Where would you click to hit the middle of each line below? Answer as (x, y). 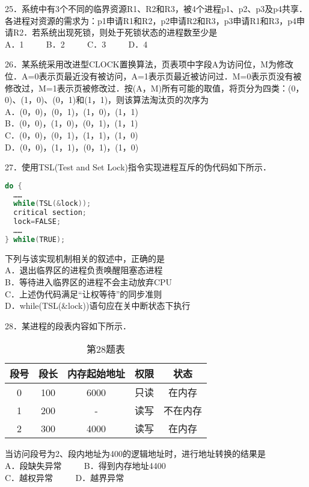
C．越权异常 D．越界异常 (65, 477)
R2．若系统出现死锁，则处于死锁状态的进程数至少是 (115, 32)
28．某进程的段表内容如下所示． (68, 325)
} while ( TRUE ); (35, 239)
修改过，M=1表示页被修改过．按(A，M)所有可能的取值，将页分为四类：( (148, 88)
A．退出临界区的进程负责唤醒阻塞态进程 (84, 270)
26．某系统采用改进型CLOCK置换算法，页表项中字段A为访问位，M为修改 (149, 64)
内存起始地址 (96, 374)
